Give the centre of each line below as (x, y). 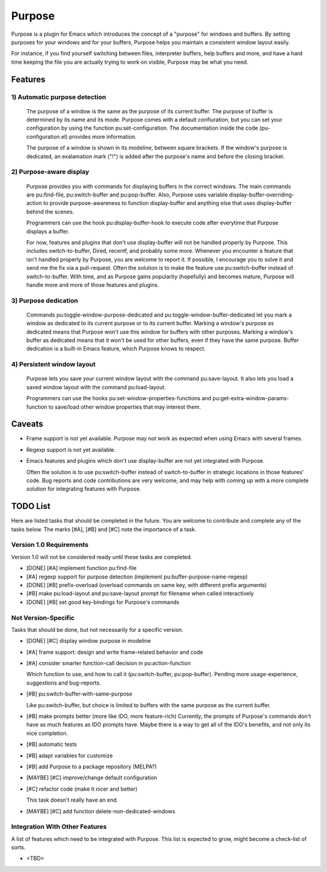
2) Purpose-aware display (50, 172)
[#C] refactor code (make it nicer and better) (82, 789)
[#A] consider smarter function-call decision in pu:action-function (108, 663)
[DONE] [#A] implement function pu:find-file (81, 568)
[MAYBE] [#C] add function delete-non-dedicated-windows (101, 811)
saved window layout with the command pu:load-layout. (96, 387)
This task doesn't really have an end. (72, 800)
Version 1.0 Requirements (50, 545)
